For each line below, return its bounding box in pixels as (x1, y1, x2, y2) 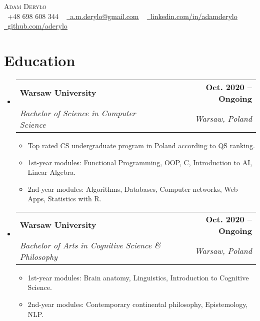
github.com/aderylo (7, 21, 67, 31)
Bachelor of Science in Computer (19, 107, 136, 119)
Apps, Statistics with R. (27, 193, 101, 204)
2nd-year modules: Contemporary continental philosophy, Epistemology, (27, 299, 248, 309)
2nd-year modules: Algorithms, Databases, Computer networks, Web (27, 183, 238, 194)
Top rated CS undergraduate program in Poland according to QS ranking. (27, 140, 255, 150)
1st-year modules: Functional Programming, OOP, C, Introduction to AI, (27, 157, 252, 167)
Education (4, 50, 75, 70)
